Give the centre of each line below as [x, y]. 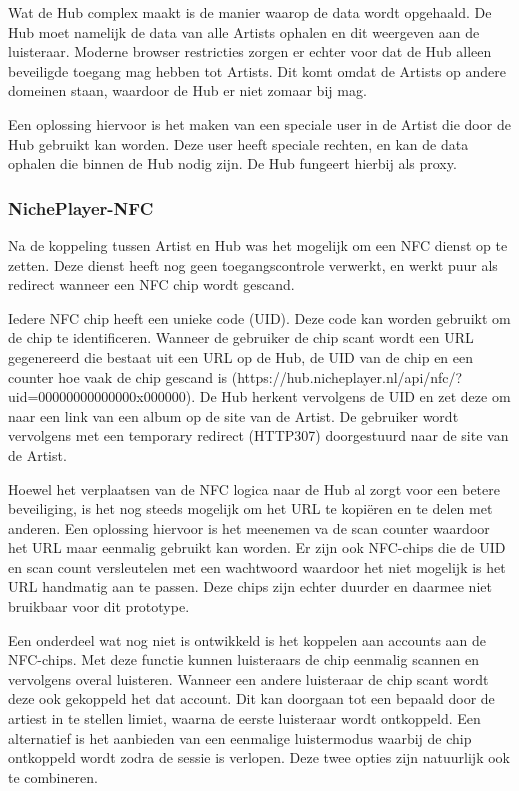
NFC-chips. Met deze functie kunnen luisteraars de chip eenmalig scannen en [244, 659]
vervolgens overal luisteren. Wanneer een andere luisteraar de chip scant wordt [248, 678]
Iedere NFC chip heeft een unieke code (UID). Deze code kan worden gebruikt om [259, 317]
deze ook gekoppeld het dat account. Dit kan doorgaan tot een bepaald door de [251, 698]
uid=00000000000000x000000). [102, 396]
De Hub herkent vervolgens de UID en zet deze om [355, 396]
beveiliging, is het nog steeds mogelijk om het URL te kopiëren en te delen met [250, 508]
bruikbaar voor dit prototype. [99, 606]
